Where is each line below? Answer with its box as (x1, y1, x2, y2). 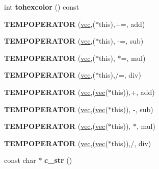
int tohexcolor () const (4, 2, 79, 12)
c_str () (44, 155, 72, 165)
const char (4, 155, 36, 165)
